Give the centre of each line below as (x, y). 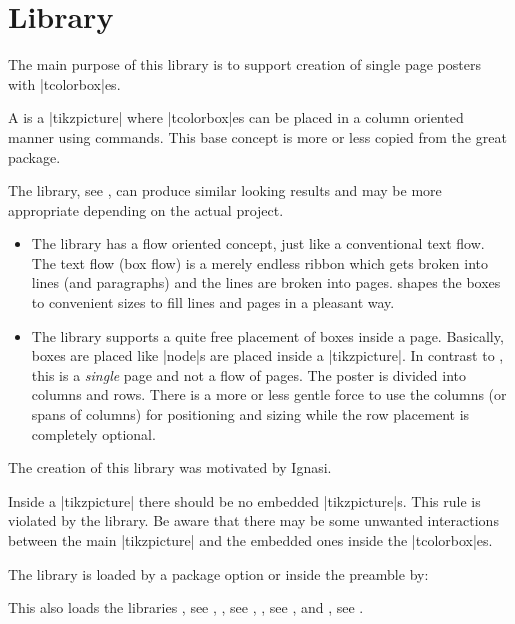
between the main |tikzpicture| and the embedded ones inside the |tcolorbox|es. (250, 540)
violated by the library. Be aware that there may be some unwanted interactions (253, 520)
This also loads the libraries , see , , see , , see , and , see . (186, 607)
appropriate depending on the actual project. (146, 209)
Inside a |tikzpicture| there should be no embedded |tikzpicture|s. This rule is (244, 500)
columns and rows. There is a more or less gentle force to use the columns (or (269, 394)
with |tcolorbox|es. (64, 83)
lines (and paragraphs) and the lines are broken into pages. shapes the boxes (266, 282)
